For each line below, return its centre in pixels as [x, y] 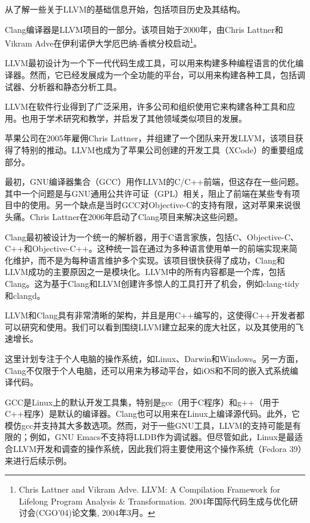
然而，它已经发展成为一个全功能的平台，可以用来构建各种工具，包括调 [167, 75]
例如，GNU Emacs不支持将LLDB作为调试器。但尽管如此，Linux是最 [162, 437]
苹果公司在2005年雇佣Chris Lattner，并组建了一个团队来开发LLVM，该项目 [150, 138]
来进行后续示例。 [38, 460]
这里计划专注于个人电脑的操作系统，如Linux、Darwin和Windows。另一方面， [154, 358]
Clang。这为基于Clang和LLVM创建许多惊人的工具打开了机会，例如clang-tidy [152, 283]
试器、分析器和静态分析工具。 [63, 86]
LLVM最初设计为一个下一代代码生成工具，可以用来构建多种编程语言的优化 [150, 63]
